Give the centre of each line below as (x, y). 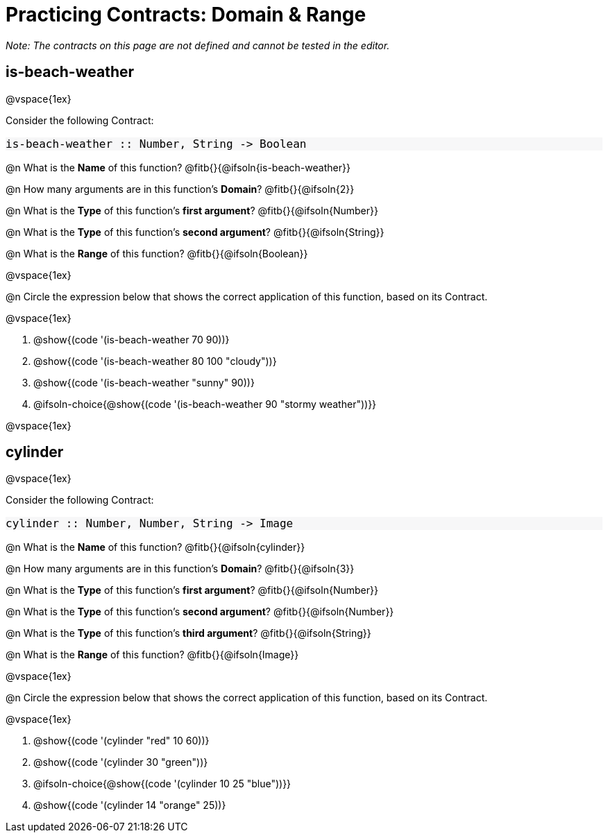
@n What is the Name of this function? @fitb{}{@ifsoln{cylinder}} (155, 547)
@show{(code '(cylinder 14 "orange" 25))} (130, 805)
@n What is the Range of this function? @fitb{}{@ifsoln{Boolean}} (157, 253)
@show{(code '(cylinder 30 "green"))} (121, 762)
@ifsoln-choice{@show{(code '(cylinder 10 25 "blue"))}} (162, 784)
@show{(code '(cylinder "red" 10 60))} (121, 741)
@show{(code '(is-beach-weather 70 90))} (132, 339)
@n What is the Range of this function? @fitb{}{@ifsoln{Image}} (152, 655)
